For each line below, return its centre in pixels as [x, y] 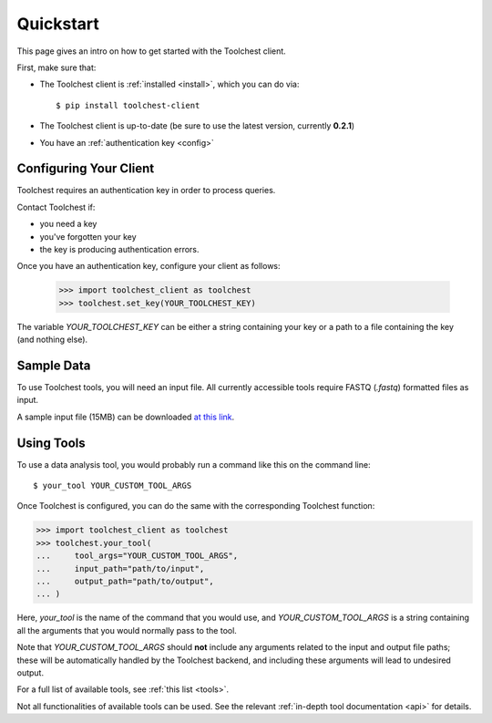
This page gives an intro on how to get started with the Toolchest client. [151, 51]
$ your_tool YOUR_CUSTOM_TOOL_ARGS [113, 486]
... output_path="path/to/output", [125, 582]
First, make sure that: [56, 67]
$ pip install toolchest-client [128, 105]
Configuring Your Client [86, 169]
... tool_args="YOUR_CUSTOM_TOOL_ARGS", [137, 556]
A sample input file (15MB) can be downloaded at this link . [126, 417]
